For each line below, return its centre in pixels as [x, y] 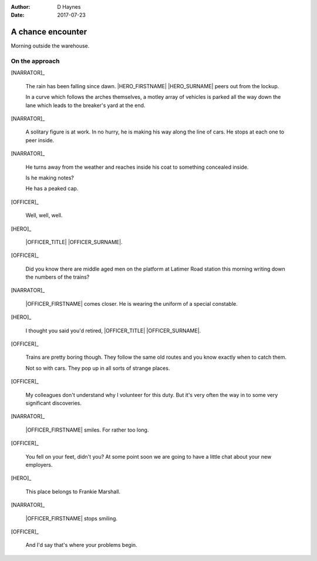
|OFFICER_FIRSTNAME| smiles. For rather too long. [87, 430]
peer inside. [40, 140]
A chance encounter [49, 32]
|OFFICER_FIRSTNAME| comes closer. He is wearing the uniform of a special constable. [131, 303]
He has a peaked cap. [52, 189]
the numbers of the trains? [58, 277]
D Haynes [69, 7]
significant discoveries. [53, 403]
